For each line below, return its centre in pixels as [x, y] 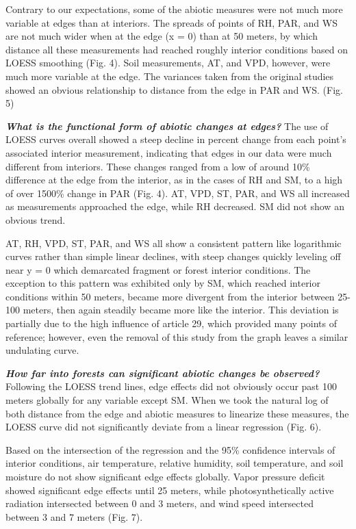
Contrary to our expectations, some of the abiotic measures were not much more [174, 9]
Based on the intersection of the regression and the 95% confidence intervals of [170, 449]
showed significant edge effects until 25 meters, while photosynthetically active [170, 490]
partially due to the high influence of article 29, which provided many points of [171, 323]
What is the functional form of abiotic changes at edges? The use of [167, 126]
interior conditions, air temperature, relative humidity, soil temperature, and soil [175, 463]
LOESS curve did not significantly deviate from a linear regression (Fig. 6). [164, 427]
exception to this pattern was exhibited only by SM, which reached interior [163, 283]
